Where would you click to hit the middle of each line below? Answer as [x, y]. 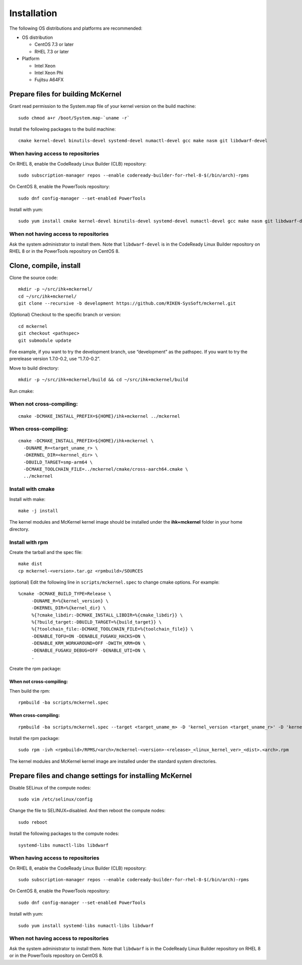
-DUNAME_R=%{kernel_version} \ [70, 601]
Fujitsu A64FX [49, 80]
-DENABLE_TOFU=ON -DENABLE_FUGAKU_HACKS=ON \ [89, 636]
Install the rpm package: [34, 738]
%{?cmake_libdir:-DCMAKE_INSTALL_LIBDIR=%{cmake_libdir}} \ [107, 615]
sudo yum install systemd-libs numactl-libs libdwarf [86, 925]
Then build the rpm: [30, 691]
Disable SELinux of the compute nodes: [50, 787]
